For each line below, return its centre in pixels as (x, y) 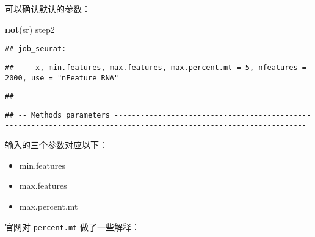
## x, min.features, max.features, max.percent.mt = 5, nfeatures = (156, 67)
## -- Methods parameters (57, 115)
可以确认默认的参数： (48, 9)
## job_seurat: (36, 49)
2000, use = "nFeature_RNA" (62, 78)
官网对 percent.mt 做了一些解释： (72, 226)
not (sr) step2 (30, 29)
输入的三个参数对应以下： (56, 145)
